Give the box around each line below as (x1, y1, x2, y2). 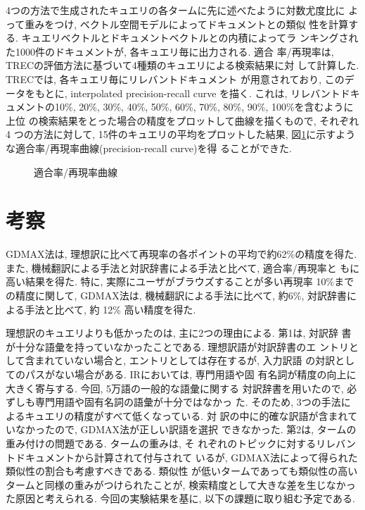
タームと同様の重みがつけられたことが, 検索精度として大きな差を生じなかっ (6, 477, 356, 492)
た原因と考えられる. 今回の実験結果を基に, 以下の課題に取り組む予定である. (6, 491, 355, 506)
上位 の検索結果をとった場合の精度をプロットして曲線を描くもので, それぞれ (6, 113, 359, 127)
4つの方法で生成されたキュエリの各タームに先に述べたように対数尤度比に (6, 3, 345, 17)
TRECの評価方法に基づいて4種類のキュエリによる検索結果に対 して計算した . (6, 58, 359, 73)
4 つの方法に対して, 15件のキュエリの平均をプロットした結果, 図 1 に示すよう (6, 127, 356, 142)
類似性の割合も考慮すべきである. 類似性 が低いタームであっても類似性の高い (6, 464, 358, 478)
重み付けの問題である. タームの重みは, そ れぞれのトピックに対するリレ (6, 435, 336, 450)
